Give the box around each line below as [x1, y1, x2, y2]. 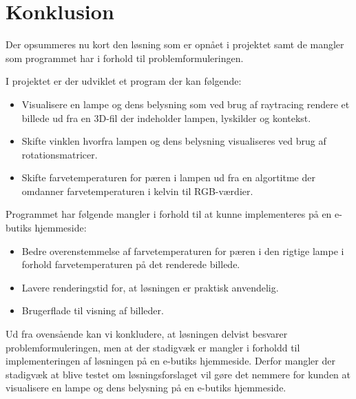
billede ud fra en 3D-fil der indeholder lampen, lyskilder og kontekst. [21, 110, 311, 125]
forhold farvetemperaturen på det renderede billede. [21, 257, 240, 272]
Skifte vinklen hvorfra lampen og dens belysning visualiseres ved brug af [21, 134, 326, 148]
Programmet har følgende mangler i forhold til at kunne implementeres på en [6, 207, 332, 221]
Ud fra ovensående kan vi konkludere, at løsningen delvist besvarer [6, 327, 288, 341]
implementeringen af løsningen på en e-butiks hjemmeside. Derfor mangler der [6, 354, 335, 368]
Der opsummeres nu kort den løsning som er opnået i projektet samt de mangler [6, 37, 344, 52]
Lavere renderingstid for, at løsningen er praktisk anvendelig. [21, 280, 279, 294]
